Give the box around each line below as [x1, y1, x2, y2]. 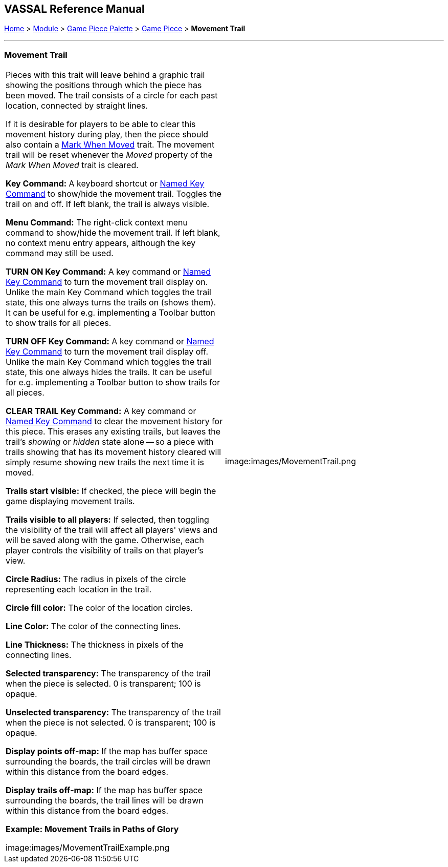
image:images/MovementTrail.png [225, 456, 356, 467]
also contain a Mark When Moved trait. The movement [6, 139, 215, 150]
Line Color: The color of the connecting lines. [6, 621, 181, 632]
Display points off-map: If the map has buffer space [6, 746, 208, 757]
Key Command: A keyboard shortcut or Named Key [6, 178, 205, 189]
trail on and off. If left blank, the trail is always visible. [6, 199, 210, 210]
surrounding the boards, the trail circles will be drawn [6, 756, 211, 767]
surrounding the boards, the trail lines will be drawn [6, 795, 204, 806]
